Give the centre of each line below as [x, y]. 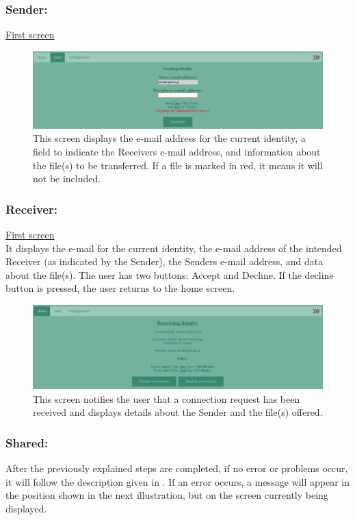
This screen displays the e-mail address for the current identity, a [169, 138]
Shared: [27, 442]
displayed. [26, 508]
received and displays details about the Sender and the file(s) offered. [178, 412]
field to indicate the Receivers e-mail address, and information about [177, 152]
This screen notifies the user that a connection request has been [167, 398]
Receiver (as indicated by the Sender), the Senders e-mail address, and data [165, 261]
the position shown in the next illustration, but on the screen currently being [167, 495]
